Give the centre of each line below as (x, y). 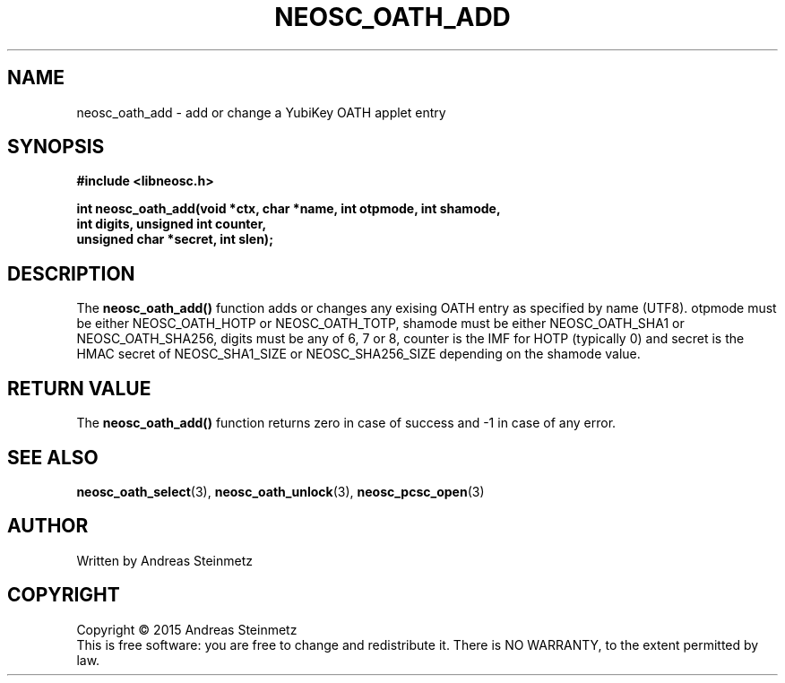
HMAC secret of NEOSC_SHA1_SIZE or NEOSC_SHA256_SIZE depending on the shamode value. (358, 354)
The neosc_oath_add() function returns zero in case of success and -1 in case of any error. (346, 423)
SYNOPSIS (56, 147)
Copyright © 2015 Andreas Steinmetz (187, 629)
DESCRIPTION (71, 273)
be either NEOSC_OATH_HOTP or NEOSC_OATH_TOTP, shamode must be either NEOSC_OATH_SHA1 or (380, 324)
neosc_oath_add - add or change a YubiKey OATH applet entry (261, 112)
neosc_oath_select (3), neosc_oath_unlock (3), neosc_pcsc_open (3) (280, 491)
